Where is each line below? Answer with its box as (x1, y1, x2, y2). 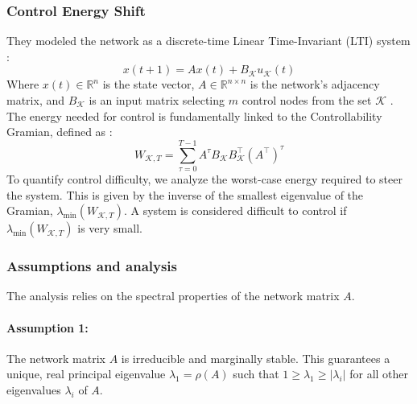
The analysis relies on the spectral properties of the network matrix (6, 287, 340, 304)
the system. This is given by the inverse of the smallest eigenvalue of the (6, 186, 364, 203)
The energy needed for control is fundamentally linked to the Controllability (6, 107, 382, 124)
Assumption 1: (6, 319, 89, 336)
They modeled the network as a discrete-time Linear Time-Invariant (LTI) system (6, 32, 411, 49)
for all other (349, 365, 409, 382)
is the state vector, (102, 76, 195, 93)
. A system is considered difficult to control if (123, 202, 347, 219)
